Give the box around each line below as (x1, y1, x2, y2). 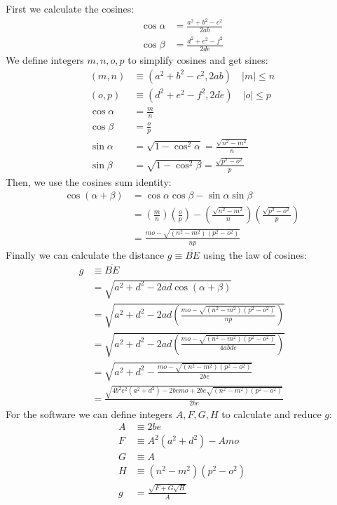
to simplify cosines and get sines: (128, 53, 268, 67)
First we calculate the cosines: (6, 1, 135, 15)
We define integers (6, 53, 84, 67)
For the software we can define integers (6, 406, 173, 421)
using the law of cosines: (202, 247, 307, 262)
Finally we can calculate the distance (6, 247, 165, 262)
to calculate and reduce (221, 406, 322, 421)
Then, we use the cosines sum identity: (6, 174, 172, 189)
